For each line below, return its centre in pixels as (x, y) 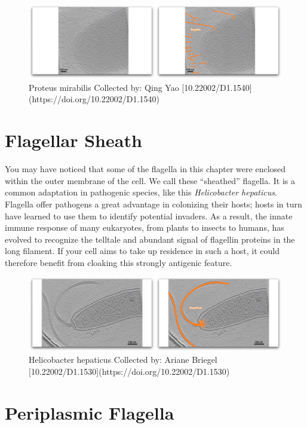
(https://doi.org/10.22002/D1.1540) (94, 99)
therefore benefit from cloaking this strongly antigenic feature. (119, 262)
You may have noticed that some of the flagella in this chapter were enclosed (145, 169)
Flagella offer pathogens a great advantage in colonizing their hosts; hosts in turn (153, 204)
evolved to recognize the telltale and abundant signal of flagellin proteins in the (150, 239)
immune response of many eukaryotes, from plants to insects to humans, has (145, 227)
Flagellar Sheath (73, 140)
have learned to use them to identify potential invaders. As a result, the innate (149, 215)
